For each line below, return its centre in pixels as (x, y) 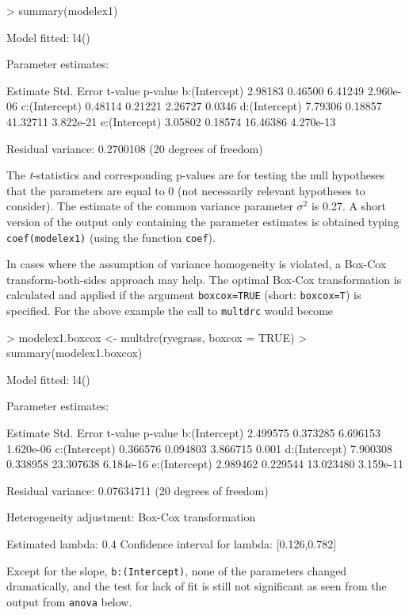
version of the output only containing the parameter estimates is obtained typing (203, 221)
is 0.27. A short (348, 206)
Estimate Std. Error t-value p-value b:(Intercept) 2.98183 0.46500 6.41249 (185, 90)
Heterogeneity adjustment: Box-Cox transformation (131, 517)
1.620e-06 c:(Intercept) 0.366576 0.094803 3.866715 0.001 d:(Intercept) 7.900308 (199, 448)
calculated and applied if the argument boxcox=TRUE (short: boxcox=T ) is (184, 295)
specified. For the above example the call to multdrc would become (170, 311)
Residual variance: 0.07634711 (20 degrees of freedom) (138, 490)
